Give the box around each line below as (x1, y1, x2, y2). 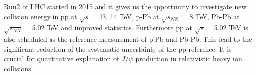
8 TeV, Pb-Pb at (189, 11, 240, 21)
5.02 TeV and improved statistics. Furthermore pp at (32, 22, 192, 33)
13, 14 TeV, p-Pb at (99, 11, 159, 21)
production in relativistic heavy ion (135, 53, 242, 64)
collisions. (4, 63, 33, 73)
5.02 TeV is (214, 22, 248, 33)
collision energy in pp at (4, 11, 77, 21)
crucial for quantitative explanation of (4, 53, 119, 64)
